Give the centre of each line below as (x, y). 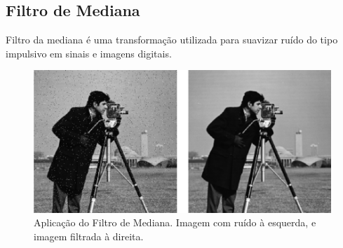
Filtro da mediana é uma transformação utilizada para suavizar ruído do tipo (172, 40)
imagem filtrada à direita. (89, 236)
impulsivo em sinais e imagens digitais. (89, 53)
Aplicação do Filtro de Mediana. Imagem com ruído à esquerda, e (175, 222)
